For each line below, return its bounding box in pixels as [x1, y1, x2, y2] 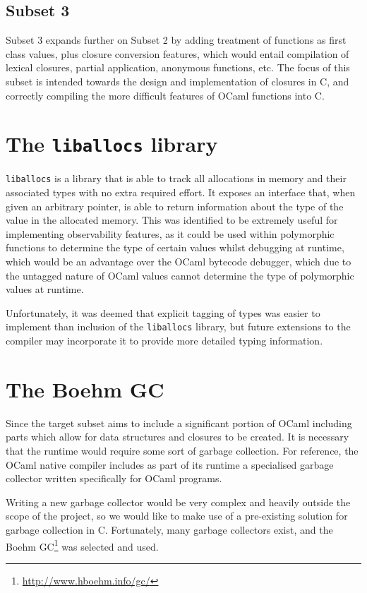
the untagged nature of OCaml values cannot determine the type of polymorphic [6, 268, 354, 282]
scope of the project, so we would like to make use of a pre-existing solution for [6, 508, 348, 523]
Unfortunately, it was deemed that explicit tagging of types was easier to [6, 305, 320, 320]
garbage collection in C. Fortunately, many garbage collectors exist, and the [6, 522, 333, 537]
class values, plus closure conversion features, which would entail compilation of [6, 46, 349, 61]
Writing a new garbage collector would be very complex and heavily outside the [6, 494, 351, 509]
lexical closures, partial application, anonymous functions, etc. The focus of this [6, 60, 350, 75]
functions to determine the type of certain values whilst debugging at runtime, [6, 240, 344, 255]
